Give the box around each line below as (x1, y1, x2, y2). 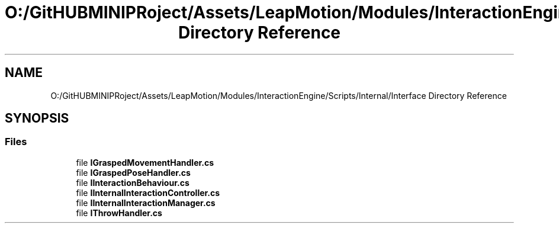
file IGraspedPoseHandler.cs (76, 167, 191, 178)
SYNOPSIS (5, 111, 69, 126)
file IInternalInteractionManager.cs (76, 197, 216, 208)
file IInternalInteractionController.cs (76, 187, 220, 198)
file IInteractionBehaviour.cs (76, 177, 189, 188)
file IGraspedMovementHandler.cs (76, 157, 214, 168)
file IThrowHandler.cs (76, 207, 162, 218)
